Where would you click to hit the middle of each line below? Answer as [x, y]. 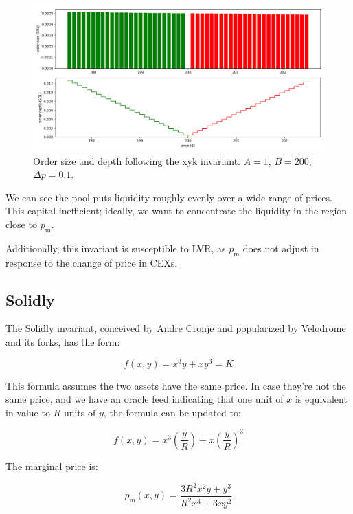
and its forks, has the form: [63, 341]
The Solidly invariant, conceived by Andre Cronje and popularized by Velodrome [176, 328]
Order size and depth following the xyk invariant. [137, 160]
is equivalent [321, 399]
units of [80, 412]
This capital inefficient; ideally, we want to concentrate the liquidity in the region [176, 211]
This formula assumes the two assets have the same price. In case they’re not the [176, 385]
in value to [28, 412]
